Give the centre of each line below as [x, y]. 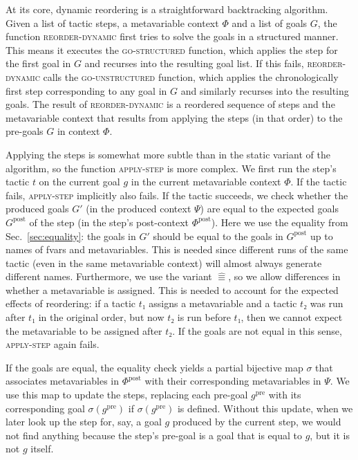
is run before [204, 317]
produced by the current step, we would [257, 422]
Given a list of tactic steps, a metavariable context [112, 22]
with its [285, 395]
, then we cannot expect [292, 317]
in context [78, 131]
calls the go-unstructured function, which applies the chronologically [191, 76]
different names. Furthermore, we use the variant [109, 276]
